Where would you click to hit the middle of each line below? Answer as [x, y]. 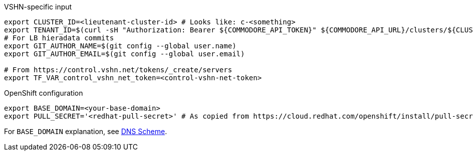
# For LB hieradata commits [59, 38]
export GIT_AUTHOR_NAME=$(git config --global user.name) [120, 46]
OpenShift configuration [44, 93]
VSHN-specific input [38, 7]
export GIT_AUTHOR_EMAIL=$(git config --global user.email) [125, 54]
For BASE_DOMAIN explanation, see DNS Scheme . [86, 131]
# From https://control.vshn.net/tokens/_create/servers [118, 70]
